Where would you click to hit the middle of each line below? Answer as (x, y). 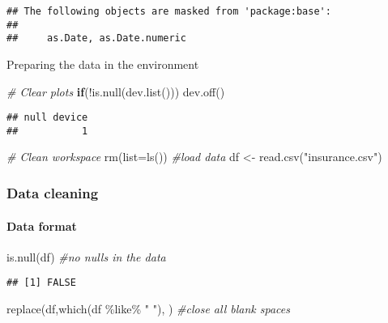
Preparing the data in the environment (103, 64)
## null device (47, 118)
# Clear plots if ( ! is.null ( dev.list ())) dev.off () (116, 91)
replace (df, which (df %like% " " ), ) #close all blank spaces (148, 308)
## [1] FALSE (41, 283)
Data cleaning (53, 192)
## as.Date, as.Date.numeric (96, 38)
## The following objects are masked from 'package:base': (169, 11)
